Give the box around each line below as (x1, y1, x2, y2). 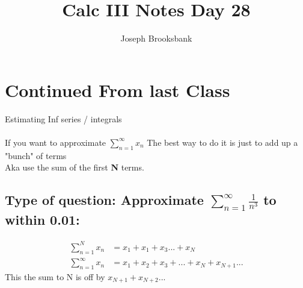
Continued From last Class (5, 77, 230, 102)
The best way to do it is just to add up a (147, 136, 298, 148)
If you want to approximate (5, 136, 106, 148)
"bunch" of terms (5, 149, 67, 161)
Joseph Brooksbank (120, 32, 192, 45)
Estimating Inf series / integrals (5, 112, 122, 125)
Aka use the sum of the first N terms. (5, 161, 144, 174)
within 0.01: (5, 210, 80, 229)
